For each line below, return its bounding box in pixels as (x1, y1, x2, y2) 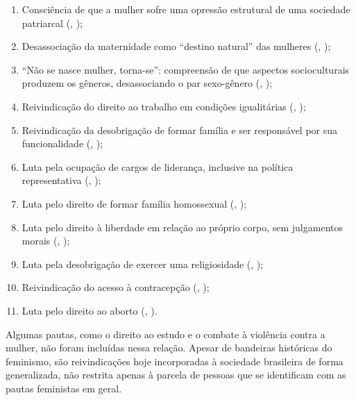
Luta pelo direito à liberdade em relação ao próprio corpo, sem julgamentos (22, 219, 343, 234)
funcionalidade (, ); (22, 136, 103, 151)
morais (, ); (22, 233, 70, 248)
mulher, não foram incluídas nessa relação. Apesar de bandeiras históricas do (6, 340, 332, 355)
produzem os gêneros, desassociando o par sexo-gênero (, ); (22, 76, 273, 90)
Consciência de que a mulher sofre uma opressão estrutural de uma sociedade (22, 2, 350, 16)
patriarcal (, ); (22, 15, 83, 30)
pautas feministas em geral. (6, 381, 122, 395)
